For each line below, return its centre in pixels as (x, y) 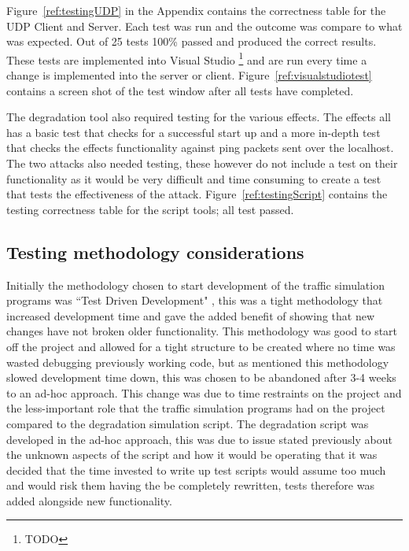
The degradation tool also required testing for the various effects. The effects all (199, 117)
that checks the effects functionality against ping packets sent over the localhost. (200, 148)
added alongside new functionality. (89, 500)
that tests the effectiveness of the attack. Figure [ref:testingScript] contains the (197, 194)
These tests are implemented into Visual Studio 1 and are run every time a (187, 58)
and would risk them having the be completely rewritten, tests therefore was (190, 485)
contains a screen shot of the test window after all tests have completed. (180, 90)
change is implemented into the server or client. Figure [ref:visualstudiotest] (189, 75)
